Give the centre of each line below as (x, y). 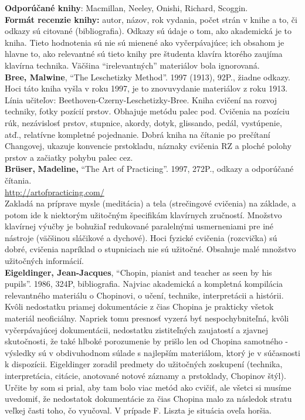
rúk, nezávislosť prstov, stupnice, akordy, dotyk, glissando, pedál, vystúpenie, (143, 122)
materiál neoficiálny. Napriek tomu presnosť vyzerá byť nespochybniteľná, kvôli (147, 318)
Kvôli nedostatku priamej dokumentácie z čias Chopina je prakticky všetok (139, 306)
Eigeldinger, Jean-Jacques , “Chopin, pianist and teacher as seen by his (138, 272)
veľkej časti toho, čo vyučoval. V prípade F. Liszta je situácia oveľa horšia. (138, 410)
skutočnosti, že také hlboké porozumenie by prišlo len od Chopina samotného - (146, 341)
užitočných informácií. (45, 261)
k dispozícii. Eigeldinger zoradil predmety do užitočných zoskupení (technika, (144, 364)
